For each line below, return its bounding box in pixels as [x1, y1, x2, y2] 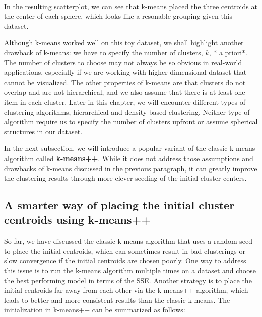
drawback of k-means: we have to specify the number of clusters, [4, 47, 203, 57]
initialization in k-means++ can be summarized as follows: [4, 304, 185, 315]
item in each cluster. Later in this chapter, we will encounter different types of [4, 96, 245, 107]
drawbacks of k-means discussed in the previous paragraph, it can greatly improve [4, 163, 257, 173]
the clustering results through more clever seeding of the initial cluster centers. [4, 173, 247, 183]
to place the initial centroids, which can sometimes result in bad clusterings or [4, 245, 245, 256]
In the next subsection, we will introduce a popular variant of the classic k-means [4, 143, 255, 153]
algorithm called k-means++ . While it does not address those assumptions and [4, 152, 253, 163]
